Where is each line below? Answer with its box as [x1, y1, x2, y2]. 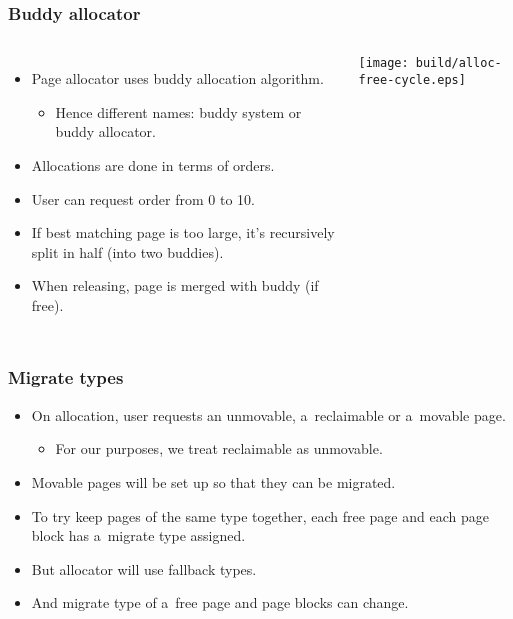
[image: [358, 56, 409, 71]
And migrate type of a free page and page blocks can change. [31, 592, 409, 613]
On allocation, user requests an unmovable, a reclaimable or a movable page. [31, 404, 506, 425]
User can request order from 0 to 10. [31, 188, 255, 209]
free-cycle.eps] [358, 72, 466, 87]
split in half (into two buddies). [31, 241, 224, 262]
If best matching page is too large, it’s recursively [31, 222, 335, 243]
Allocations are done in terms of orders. [31, 155, 275, 175]
